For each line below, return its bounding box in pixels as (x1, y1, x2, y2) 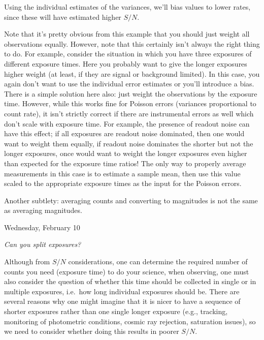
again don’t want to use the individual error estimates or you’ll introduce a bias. (4, 78, 254, 89)
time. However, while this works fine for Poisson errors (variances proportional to (4, 98, 256, 109)
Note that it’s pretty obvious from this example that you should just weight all (4, 28, 250, 39)
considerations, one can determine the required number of (68, 256, 248, 267)
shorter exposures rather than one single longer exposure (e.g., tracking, (4, 306, 228, 317)
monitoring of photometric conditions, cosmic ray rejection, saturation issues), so (4, 316, 256, 326)
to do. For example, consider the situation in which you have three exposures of (4, 48, 252, 59)
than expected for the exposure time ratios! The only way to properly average (4, 158, 246, 168)
